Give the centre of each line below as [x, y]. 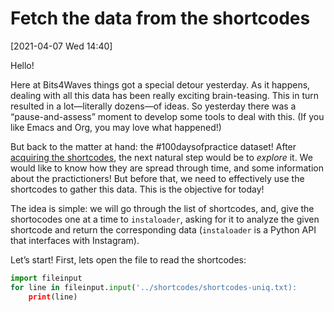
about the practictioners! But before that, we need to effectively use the [157, 178]
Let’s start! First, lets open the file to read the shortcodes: [128, 259]
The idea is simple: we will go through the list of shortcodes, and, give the [162, 208]
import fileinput [46, 278]
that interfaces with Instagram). [75, 240]
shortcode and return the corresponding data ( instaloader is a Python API [163, 229]
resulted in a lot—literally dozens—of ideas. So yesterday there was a [153, 106]
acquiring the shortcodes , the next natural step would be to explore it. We [161, 157]
